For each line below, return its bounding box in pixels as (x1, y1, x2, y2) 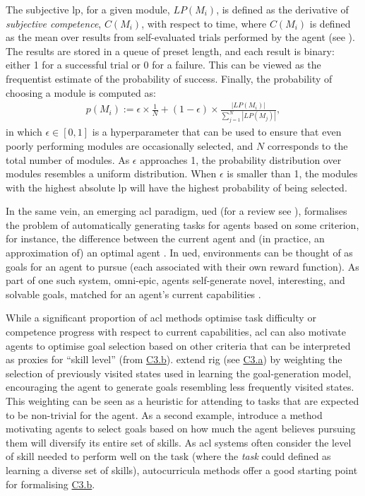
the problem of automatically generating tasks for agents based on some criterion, (6, 217, 359, 232)
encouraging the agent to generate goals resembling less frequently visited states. (6, 379, 354, 394)
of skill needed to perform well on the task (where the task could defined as (6, 449, 331, 463)
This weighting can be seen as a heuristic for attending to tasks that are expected (6, 394, 359, 408)
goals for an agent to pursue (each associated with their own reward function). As (6, 259, 359, 273)
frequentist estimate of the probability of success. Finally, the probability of (6, 71, 333, 85)
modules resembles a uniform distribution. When (6, 166, 217, 181)
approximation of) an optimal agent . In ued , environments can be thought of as (6, 245, 353, 260)
